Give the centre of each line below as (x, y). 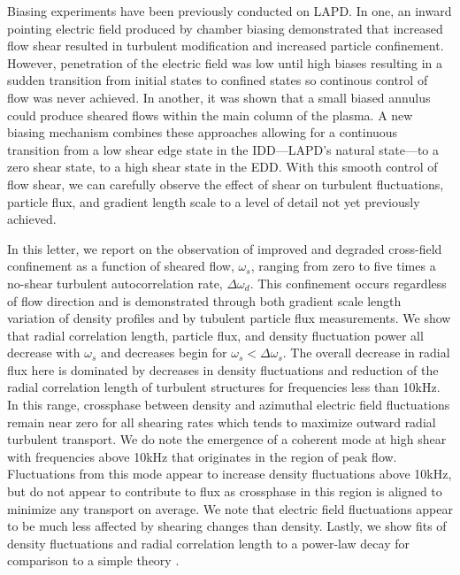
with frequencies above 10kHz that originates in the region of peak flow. (202, 456)
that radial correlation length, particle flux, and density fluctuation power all (215, 335)
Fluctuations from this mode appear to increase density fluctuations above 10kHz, (230, 474)
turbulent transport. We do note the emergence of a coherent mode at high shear (227, 439)
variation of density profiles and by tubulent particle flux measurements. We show (229, 318)
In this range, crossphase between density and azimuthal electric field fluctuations (229, 405)
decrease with (44, 353)
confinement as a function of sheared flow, (121, 266)
